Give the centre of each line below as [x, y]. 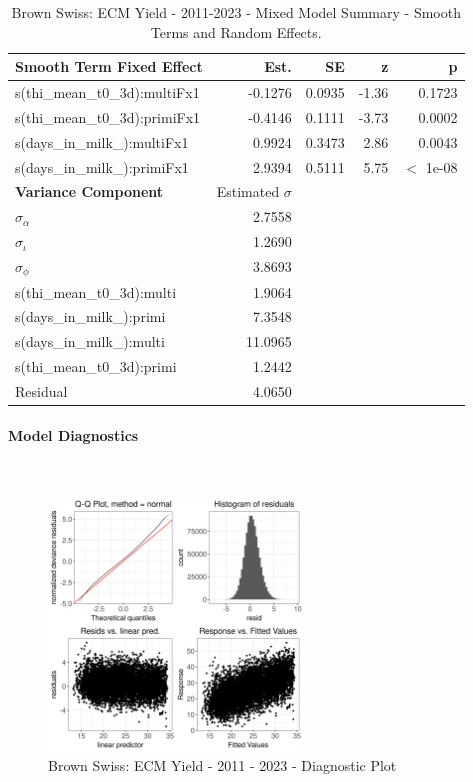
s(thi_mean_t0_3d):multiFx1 [107, 92]
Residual [41, 391]
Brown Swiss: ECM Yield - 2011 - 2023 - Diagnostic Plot [222, 765]
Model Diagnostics [73, 434]
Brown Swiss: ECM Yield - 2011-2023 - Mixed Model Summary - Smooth [236, 12]
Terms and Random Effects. [236, 31]
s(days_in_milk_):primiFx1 [102, 166]
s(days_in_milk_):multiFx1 [102, 141]
